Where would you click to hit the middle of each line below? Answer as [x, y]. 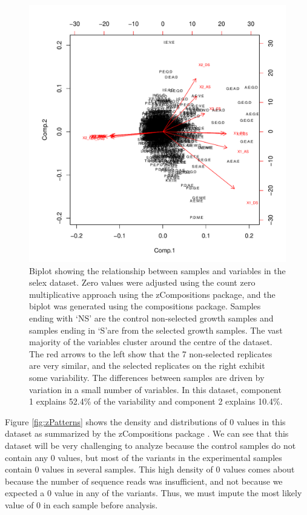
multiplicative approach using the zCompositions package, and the [152, 294]
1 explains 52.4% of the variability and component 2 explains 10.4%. [156, 401]
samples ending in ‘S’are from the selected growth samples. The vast [156, 330]
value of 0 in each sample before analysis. [81, 504]
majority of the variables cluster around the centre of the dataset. [151, 342]
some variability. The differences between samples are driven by [147, 377]
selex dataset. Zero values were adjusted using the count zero [142, 282]
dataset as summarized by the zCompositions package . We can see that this [147, 433]
